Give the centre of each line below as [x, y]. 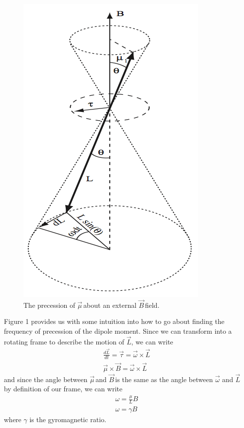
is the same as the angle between [164, 379]
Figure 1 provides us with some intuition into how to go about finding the [114, 321]
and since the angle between [46, 379]
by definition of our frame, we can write [63, 389]
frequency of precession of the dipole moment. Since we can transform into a [118, 331]
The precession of [49, 305]
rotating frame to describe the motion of [64, 341]
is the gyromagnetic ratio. [68, 419]
